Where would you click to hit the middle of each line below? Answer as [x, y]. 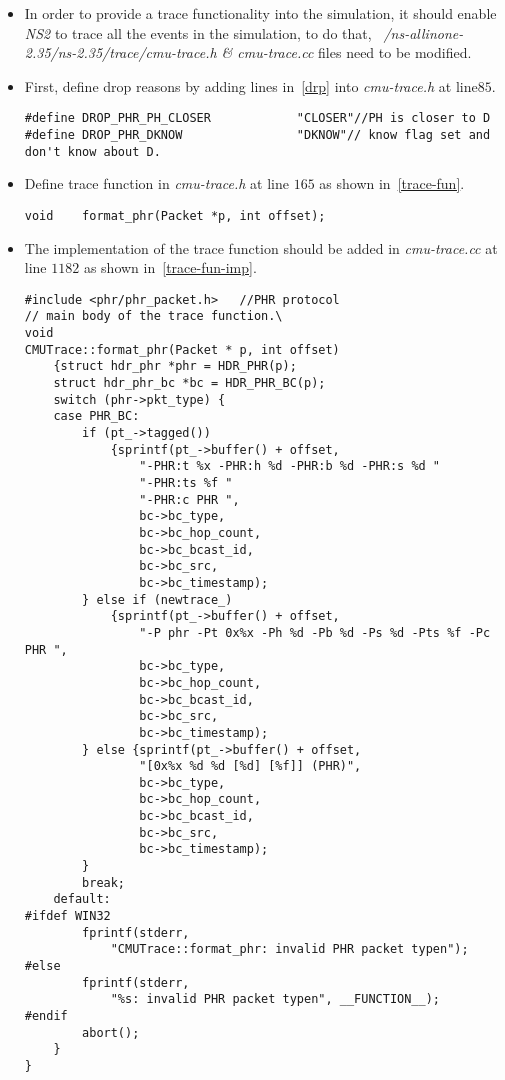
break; [104, 882]
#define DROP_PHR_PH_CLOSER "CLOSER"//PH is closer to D [257, 118]
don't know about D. [92, 151]
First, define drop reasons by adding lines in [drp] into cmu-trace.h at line [251, 85]
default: [82, 899]
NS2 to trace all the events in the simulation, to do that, [198, 32]
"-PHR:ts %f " [186, 483]
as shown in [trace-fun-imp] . [170, 267]
